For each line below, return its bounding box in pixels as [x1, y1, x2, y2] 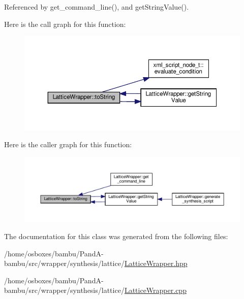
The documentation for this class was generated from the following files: [4, 230, 228, 241]
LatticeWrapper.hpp [124, 258, 188, 269]
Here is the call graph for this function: [4, 18, 126, 29]
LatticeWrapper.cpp [124, 285, 187, 295]
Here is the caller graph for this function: [4, 139, 132, 150]
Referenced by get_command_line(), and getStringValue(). [4, 2, 189, 12]
